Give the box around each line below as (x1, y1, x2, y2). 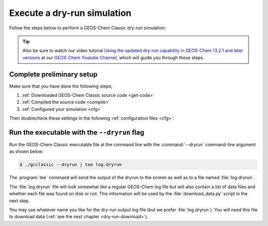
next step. (9, 198, 30, 204)
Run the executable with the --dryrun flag (9, 128, 144, 137)
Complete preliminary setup (9, 70, 98, 78)
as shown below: (9, 149, 44, 154)
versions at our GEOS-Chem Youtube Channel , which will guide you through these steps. (22, 55, 204, 61)
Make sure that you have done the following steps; (9, 83, 113, 89)
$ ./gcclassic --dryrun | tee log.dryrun (19, 162, 122, 167)
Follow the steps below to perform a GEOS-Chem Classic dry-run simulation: (9, 25, 166, 31)
